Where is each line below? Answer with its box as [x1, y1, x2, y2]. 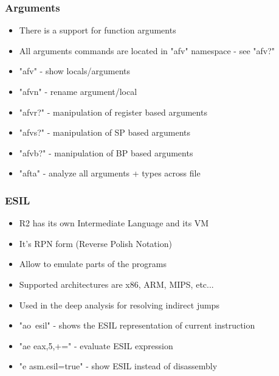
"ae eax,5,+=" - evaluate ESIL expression [19, 339, 173, 352]
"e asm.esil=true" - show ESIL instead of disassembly [19, 360, 218, 372]
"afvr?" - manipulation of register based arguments [19, 105, 207, 118]
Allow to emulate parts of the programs [19, 257, 167, 270]
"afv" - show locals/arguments [19, 64, 131, 77]
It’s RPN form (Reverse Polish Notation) [19, 237, 172, 249]
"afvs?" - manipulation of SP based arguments [19, 126, 191, 139]
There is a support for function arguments [19, 24, 176, 37]
